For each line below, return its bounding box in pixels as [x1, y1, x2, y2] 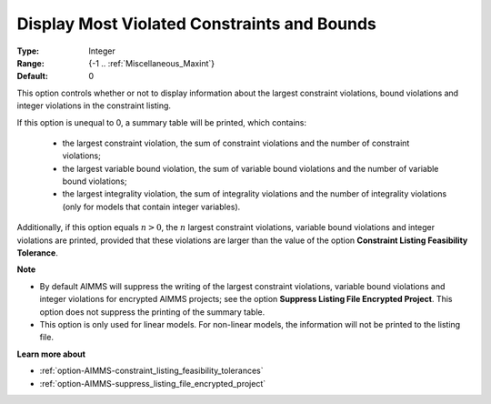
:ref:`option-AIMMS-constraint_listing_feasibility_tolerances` [39, 365, 264, 377]
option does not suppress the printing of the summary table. [39, 306, 266, 318]
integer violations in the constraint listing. [16, 100, 172, 111]
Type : [16, 45, 40, 56]
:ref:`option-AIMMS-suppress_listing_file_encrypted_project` [39, 378, 266, 389]
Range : [16, 57, 45, 68]
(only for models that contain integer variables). [62, 201, 241, 212]
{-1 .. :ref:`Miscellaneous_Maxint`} [88, 57, 215, 68]
